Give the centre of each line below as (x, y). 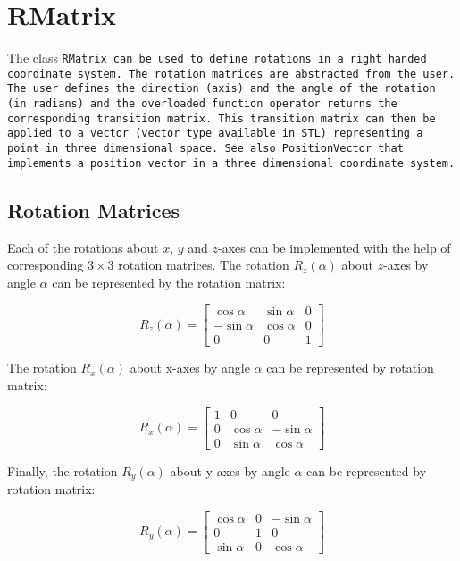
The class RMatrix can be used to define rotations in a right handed (217, 58)
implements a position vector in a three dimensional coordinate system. (231, 163)
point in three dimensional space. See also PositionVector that (205, 149)
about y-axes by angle (230, 470)
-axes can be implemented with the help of (335, 247)
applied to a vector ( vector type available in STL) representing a (215, 134)
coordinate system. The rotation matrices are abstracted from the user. (231, 74)
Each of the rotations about (83, 247)
